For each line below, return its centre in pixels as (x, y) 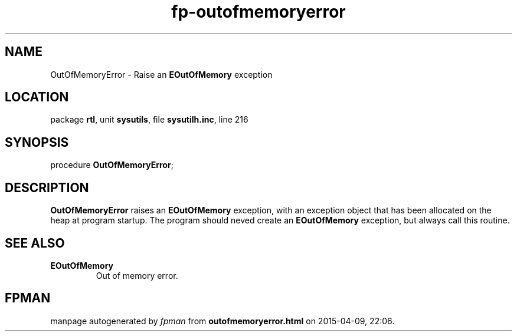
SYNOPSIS (37, 142)
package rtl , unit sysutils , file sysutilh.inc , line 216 (149, 120)
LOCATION (37, 97)
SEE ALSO (35, 243)
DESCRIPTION (47, 187)
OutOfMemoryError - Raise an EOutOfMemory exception (161, 74)
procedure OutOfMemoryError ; (112, 165)
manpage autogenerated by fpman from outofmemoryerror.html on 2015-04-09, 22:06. (222, 321)
